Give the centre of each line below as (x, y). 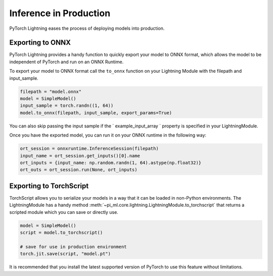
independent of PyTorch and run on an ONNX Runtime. (66, 62)
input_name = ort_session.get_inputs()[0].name (80, 156)
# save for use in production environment (73, 247)
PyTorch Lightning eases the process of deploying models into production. (87, 28)
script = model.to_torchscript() (61, 232)
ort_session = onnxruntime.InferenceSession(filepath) (89, 149)
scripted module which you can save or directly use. (64, 212)
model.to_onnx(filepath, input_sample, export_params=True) (96, 113)
